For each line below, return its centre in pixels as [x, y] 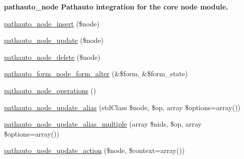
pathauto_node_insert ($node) [52, 23]
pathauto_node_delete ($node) [52, 57]
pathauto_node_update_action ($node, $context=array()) [94, 150]
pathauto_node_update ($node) [54, 40]
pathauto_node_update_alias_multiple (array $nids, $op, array [103, 124]
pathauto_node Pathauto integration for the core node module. [116, 6]
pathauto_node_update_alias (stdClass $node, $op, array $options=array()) [122, 107]
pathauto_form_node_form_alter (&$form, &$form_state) [96, 74]
